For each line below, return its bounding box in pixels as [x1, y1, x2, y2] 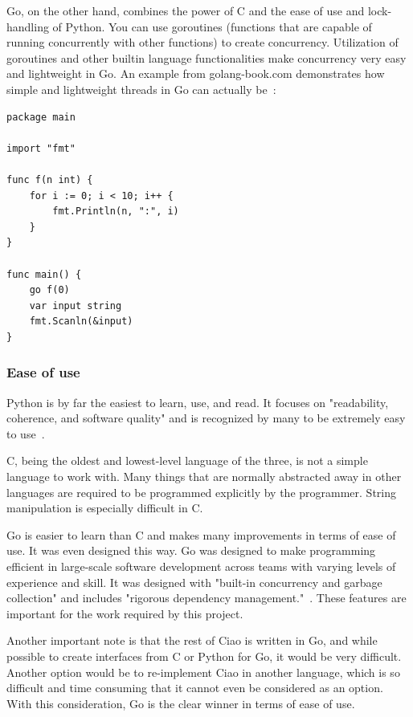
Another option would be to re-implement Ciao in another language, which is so [6, 663, 400, 680]
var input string [29, 299, 122, 312]
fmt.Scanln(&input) [29, 316, 133, 328]
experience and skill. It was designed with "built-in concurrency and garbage [6, 573, 382, 590]
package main [6, 111, 76, 123]
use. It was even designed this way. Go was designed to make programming [6, 542, 376, 559]
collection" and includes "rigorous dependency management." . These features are [6, 589, 407, 606]
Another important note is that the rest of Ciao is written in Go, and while [6, 632, 378, 649]
